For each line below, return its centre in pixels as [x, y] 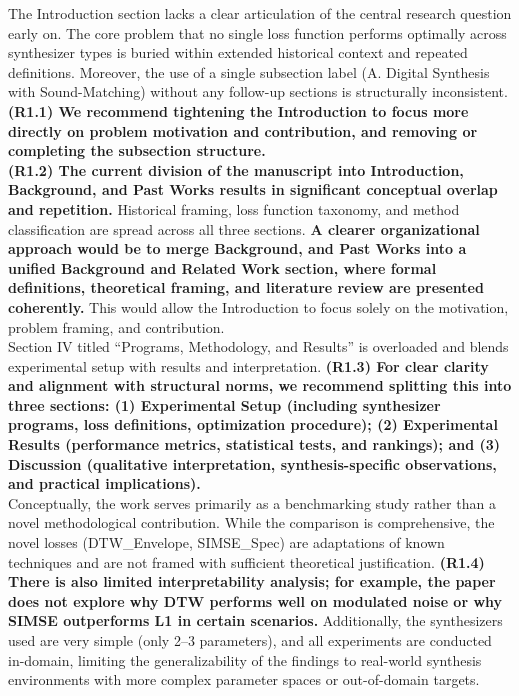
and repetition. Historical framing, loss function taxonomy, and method [234, 208]
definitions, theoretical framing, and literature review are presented [246, 287]
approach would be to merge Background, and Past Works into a [237, 248]
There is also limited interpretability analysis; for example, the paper [252, 581]
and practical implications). [104, 483]
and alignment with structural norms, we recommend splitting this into [260, 385]
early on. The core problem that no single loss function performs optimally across [257, 32]
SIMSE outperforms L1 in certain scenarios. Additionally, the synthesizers [255, 620]
